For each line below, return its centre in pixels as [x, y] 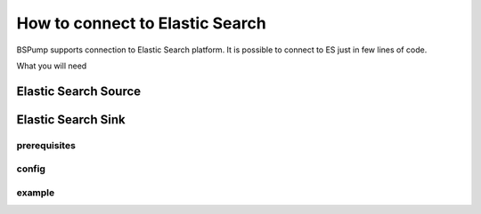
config [31, 169]
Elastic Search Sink [71, 119]
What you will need [52, 66]
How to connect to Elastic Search [141, 23]
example [36, 193]
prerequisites [46, 145]
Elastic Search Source [79, 91]
